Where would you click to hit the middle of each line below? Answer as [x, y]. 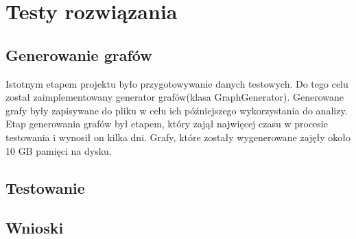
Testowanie [45, 187]
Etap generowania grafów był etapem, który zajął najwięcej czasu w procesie [167, 124]
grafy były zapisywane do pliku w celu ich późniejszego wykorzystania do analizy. [177, 110]
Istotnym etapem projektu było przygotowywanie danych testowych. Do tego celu [177, 83]
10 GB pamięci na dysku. [59, 150]
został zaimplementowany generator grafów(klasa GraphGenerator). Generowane [175, 97]
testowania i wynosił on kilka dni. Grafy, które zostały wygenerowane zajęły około [178, 137]
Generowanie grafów [79, 54]
